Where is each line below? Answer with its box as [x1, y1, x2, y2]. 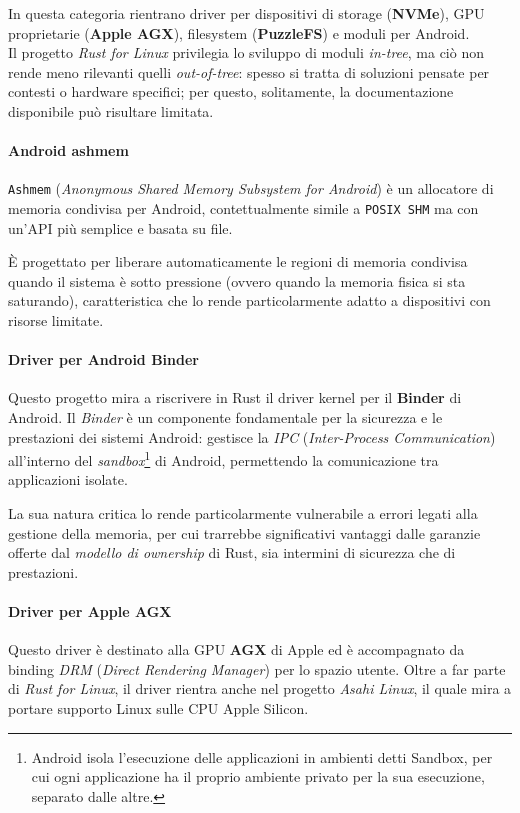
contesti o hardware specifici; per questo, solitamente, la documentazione [8, 81, 454, 102]
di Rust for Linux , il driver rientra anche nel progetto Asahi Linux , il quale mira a [8, 678, 512, 699]
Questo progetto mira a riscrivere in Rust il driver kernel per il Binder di [8, 387, 462, 408]
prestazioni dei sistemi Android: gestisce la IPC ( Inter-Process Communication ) [8, 426, 496, 447]
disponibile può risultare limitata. [8, 100, 214, 121]
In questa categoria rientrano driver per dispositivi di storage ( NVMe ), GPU [8, 3, 485, 23]
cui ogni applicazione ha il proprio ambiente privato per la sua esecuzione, [31, 766, 485, 787]
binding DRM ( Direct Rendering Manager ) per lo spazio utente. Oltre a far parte [8, 658, 506, 679]
